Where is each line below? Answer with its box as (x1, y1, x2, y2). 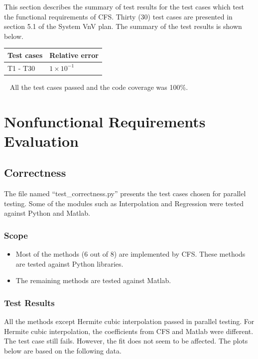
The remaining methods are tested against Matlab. (15, 275, 171, 286)
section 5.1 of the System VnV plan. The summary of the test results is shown (4, 21, 242, 31)
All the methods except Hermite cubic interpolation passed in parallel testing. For (4, 316, 255, 327)
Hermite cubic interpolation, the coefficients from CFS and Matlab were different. (4, 326, 254, 336)
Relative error (49, 49, 99, 60)
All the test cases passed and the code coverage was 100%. (9, 81, 188, 92)
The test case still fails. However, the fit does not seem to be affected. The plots (4, 336, 248, 346)
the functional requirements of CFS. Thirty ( (4, 11, 141, 21)
